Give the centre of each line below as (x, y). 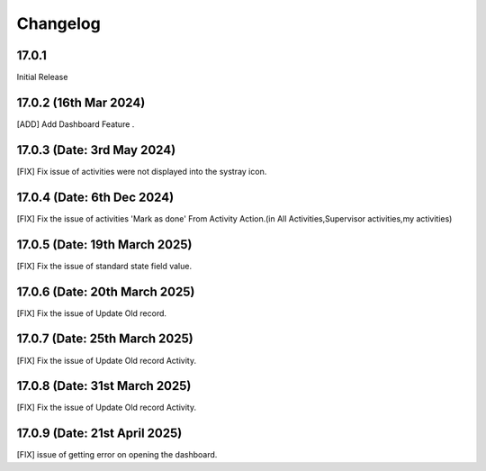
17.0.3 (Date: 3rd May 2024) (96, 150)
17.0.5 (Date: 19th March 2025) (104, 245)
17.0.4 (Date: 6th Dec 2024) (95, 197)
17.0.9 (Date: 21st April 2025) (99, 434)
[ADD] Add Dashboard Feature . (76, 124)
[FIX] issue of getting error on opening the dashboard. (117, 455)
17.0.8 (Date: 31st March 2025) (104, 386)
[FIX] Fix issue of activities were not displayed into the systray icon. (142, 171)
